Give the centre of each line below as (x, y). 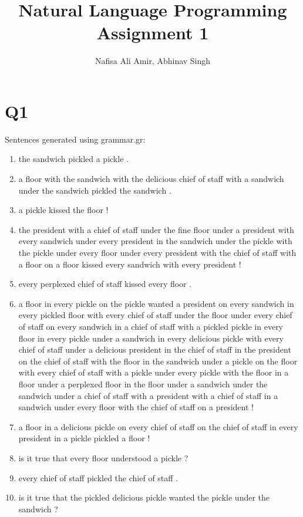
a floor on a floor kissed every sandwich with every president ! (130, 264)
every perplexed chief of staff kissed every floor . (105, 284)
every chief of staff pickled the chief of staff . (98, 477)
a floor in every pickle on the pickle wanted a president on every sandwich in (156, 303)
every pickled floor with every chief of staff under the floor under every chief (155, 315)
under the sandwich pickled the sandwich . (95, 190)
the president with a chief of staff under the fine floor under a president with (156, 229)
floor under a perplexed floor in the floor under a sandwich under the (143, 383)
